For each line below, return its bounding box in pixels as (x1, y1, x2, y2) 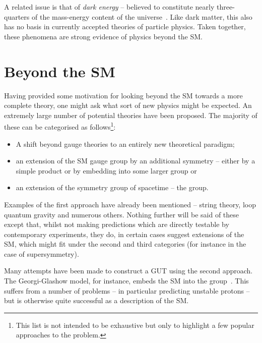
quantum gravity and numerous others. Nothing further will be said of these (4, 209, 239, 219)
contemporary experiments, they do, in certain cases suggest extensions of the (4, 228, 244, 239)
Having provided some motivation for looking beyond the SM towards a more (4, 90, 243, 100)
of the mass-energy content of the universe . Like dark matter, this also (31, 11, 252, 22)
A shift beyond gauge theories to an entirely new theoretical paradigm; (16, 138, 235, 149)
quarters (4, 11, 30, 22)
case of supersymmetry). (4, 248, 79, 259)
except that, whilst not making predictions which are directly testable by (4, 219, 229, 230)
